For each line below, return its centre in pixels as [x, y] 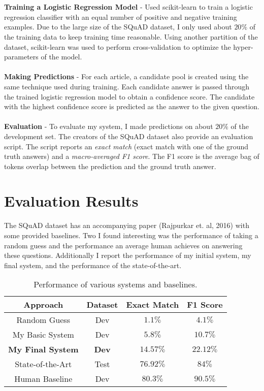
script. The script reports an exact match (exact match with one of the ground [126, 146]
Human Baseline [43, 379]
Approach [43, 305]
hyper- [243, 46]
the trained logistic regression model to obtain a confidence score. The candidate [129, 96]
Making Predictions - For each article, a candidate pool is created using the [126, 76]
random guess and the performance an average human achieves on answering [123, 245]
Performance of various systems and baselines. [115, 284]
